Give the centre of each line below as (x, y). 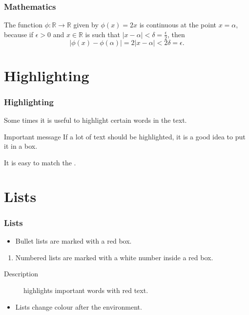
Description (21, 274)
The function (23, 25)
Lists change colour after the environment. (79, 306)
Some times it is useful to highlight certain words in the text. (95, 120)
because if (19, 34)
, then (176, 34)
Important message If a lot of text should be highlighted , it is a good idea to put (125, 136)
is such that (103, 34)
